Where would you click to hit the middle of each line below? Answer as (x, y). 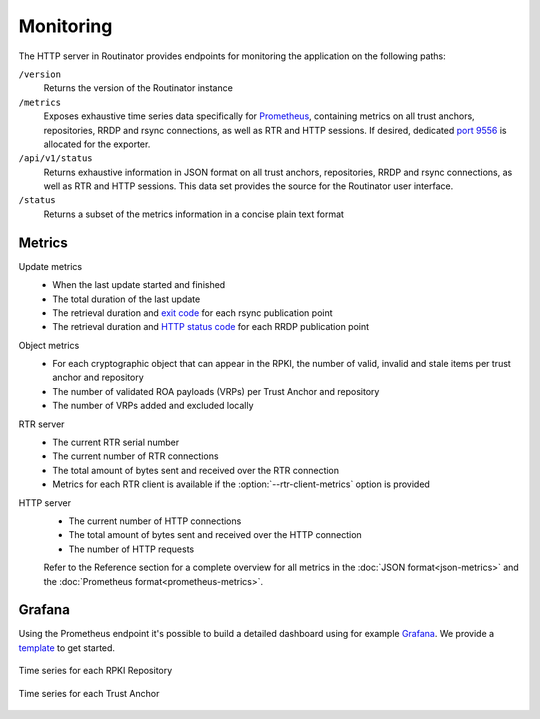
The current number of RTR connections (135, 456)
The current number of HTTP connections (155, 521)
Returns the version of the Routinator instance (138, 88)
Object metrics (49, 345)
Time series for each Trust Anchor (89, 693)
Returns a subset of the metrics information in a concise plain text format (194, 214)
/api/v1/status (56, 158)
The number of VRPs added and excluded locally (153, 406)
